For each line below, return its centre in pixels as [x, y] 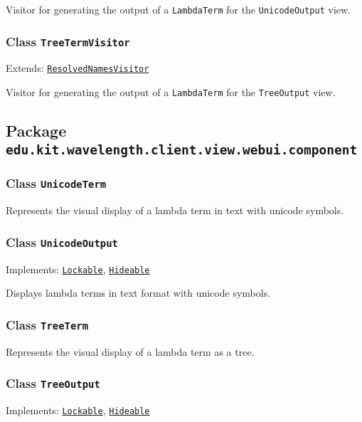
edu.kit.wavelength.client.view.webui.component [182, 149]
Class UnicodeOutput [62, 242]
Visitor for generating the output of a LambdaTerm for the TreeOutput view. [171, 92]
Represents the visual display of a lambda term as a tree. [130, 351]
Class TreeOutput [53, 383]
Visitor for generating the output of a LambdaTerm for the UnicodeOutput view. [179, 9]
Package [36, 131]
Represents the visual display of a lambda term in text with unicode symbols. [175, 210]
